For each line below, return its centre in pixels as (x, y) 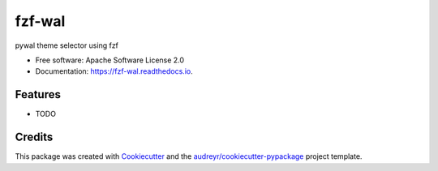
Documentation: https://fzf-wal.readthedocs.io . (114, 71)
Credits (34, 137)
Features (38, 94)
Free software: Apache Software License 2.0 (110, 60)
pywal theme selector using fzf (67, 45)
